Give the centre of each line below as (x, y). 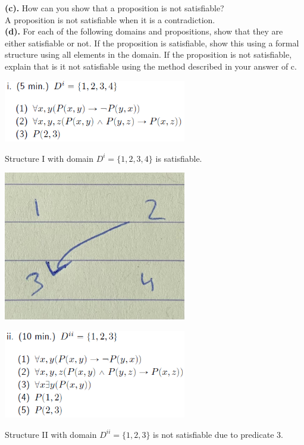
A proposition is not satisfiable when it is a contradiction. (110, 19)
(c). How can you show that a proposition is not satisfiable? (115, 8)
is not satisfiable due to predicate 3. (218, 434)
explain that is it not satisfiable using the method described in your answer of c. (151, 66)
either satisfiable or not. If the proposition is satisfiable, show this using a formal (152, 43)
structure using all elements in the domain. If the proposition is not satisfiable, (148, 54)
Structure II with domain (51, 434)
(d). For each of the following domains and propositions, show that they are (144, 31)
